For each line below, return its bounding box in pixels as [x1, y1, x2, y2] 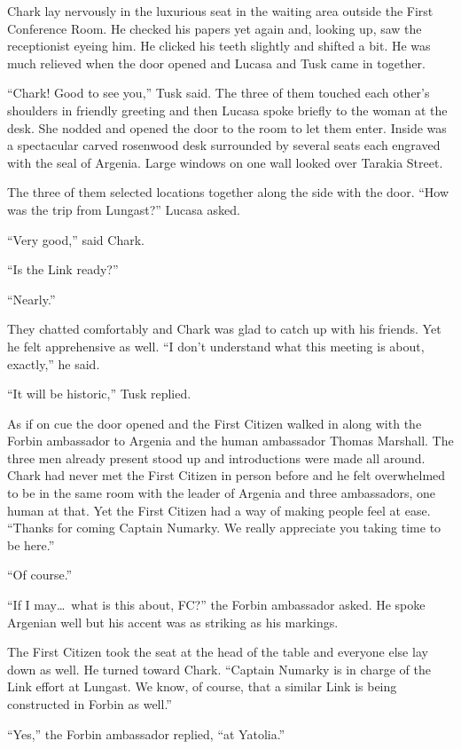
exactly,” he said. [7, 354, 100, 373]
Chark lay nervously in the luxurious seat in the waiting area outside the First [7, 2, 434, 20]
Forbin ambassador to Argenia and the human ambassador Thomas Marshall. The [7, 431, 454, 450]
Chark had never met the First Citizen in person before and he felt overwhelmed [7, 466, 446, 485]
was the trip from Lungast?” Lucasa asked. [7, 200, 240, 218]
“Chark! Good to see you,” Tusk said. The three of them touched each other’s [7, 83, 430, 102]
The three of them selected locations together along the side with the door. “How [7, 183, 449, 201]
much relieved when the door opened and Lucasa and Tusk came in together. [7, 53, 426, 72]
